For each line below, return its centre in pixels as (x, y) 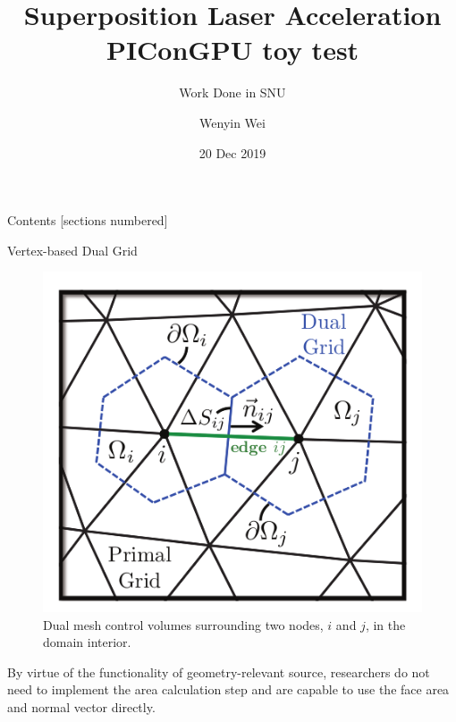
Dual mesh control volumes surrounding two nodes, (183, 624)
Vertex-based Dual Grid (72, 250)
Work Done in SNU (232, 92)
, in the (385, 624)
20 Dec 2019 (232, 152)
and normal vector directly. (81, 706)
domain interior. (87, 642)
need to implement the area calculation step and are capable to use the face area (228, 689)
